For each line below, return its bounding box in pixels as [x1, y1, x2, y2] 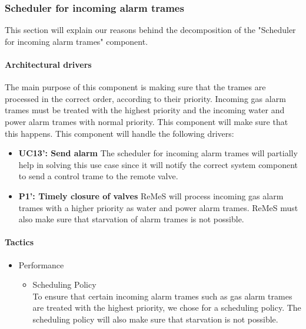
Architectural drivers [5, 58, 92, 70]
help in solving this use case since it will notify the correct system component [18, 158, 298, 170]
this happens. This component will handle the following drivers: [5, 127, 234, 139]
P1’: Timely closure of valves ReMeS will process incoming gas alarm [18, 189, 284, 202]
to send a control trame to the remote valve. [18, 170, 178, 182]
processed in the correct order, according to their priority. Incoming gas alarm [5, 92, 286, 104]
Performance [18, 258, 64, 271]
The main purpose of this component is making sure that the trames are [5, 81, 266, 93]
